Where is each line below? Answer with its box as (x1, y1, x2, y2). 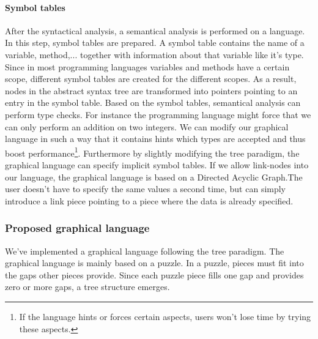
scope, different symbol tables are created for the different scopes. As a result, (5, 72, 297, 85)
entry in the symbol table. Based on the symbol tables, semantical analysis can (5, 96, 301, 109)
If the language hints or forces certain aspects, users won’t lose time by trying (19, 310, 311, 322)
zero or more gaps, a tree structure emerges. (5, 280, 170, 293)
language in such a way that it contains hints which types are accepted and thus (5, 132, 306, 145)
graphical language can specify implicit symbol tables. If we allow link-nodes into (5, 158, 309, 171)
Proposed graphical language (5, 220, 150, 236)
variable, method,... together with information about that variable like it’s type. (5, 48, 304, 61)
